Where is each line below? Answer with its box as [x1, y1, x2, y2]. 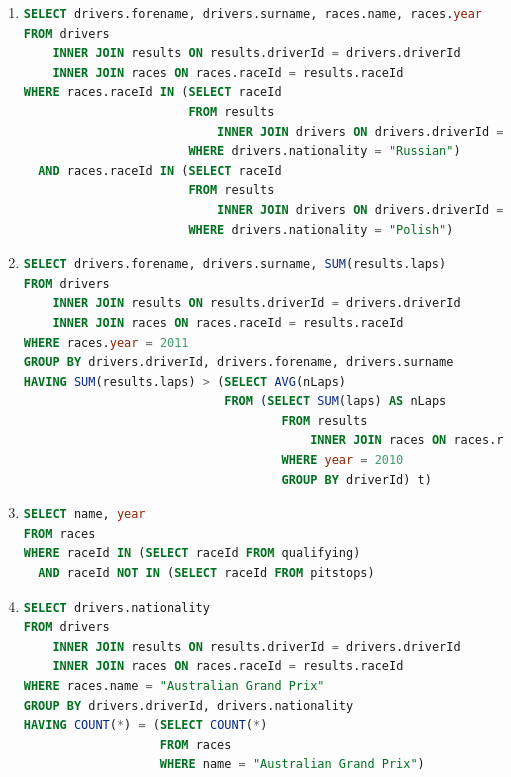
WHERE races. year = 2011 [23, 335, 189, 350]
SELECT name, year [23, 507, 146, 522]
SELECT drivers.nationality [23, 600, 210, 615]
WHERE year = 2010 [281, 453, 404, 468]
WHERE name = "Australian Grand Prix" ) [159, 757, 425, 772]
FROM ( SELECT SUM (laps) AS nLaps [224, 394, 447, 409]
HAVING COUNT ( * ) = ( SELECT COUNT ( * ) [23, 718, 268, 733]
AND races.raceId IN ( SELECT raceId [38, 163, 282, 178]
